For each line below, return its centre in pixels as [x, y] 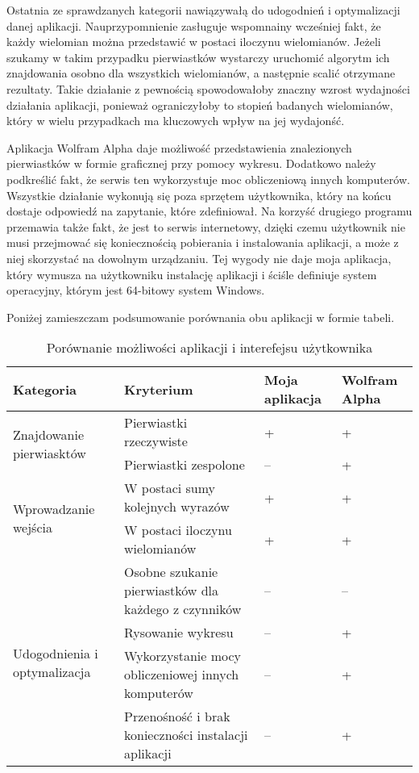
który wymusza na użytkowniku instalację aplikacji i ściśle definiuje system [192, 274]
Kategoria [45, 389]
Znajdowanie [49, 434]
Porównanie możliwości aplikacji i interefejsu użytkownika [209, 348]
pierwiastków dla [172, 591]
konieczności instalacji [186, 735]
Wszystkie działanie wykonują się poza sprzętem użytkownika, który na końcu [199, 195]
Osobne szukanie [171, 572]
